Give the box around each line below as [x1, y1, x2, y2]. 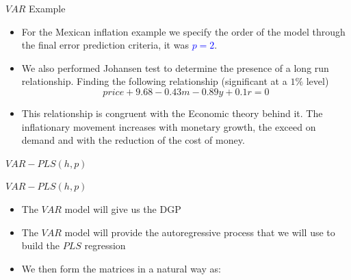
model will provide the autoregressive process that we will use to [64, 225, 335, 239]
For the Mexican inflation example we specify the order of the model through [21, 24, 346, 38]
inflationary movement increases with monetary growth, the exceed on [21, 119, 316, 133]
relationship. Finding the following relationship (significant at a [21, 74, 287, 88]
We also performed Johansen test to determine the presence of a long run [21, 60, 329, 75]
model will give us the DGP [64, 201, 181, 216]
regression [84, 238, 126, 253]
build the [21, 238, 60, 253]
